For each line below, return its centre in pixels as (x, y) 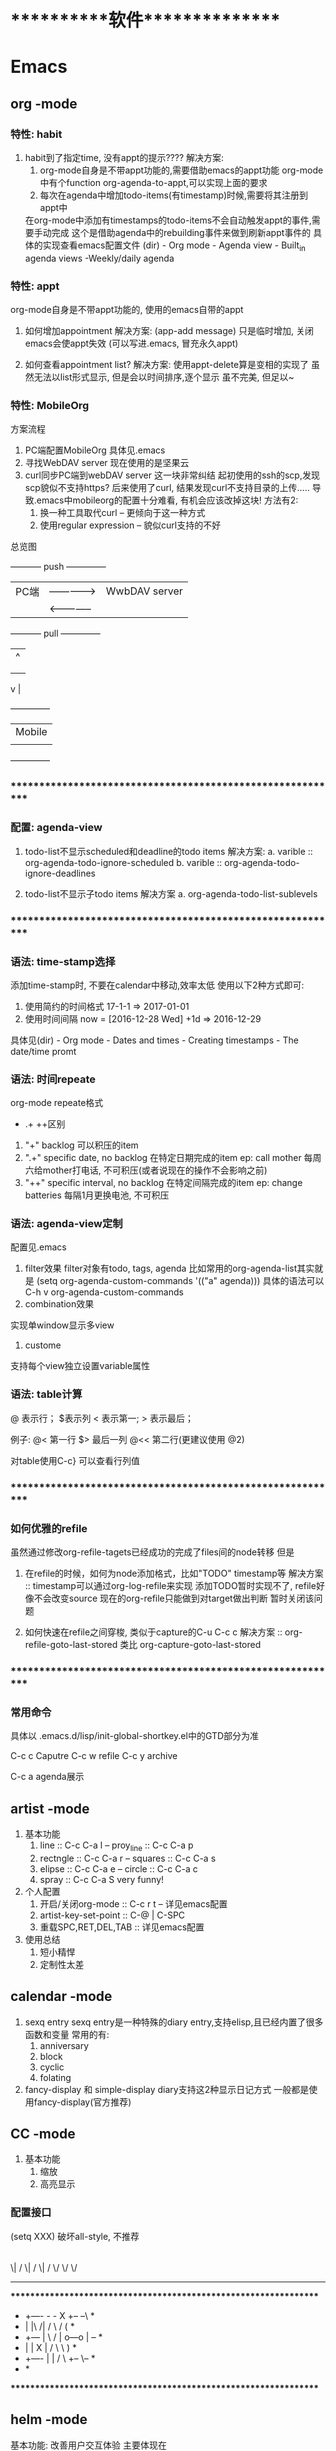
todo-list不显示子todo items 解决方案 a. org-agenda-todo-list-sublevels (171, 893)
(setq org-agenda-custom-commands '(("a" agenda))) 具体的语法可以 (180, 1281)
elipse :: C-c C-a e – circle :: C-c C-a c (118, 1868)
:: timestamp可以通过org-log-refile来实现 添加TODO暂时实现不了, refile (170, 1585)
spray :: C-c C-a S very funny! (102, 1879)
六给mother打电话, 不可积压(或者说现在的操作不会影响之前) (146, 1170)
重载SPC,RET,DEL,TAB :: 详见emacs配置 (122, 1927)
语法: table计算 (46, 1394)
